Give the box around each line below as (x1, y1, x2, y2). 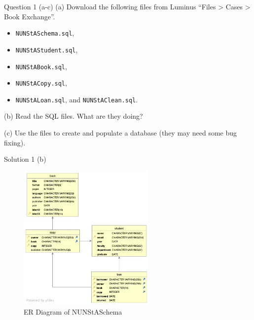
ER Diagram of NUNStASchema (24, 306, 122, 317)
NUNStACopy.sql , (15, 78, 67, 88)
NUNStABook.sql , (15, 61, 67, 71)
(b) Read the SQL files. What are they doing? (4, 111, 143, 121)
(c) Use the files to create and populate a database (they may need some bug (4, 128, 237, 138)
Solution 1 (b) (4, 154, 46, 164)
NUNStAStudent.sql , (15, 44, 78, 54)
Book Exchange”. (4, 11, 55, 21)
